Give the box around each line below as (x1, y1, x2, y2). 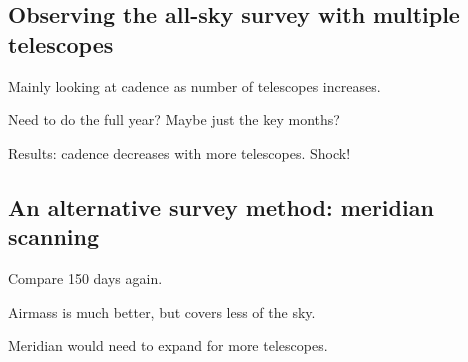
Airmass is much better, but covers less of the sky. (8, 301, 316, 322)
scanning (8, 221, 100, 252)
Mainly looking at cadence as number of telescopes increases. (8, 75, 381, 96)
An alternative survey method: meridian (8, 191, 434, 222)
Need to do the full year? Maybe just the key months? (8, 109, 340, 130)
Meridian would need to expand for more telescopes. (8, 335, 328, 356)
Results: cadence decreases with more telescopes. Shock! (8, 142, 351, 163)
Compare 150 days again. (8, 267, 163, 288)
